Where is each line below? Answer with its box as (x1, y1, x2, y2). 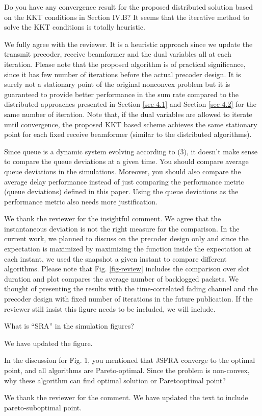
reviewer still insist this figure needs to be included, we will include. (4, 303, 216, 314)
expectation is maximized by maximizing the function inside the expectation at (4, 243, 252, 254)
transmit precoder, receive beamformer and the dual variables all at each (4, 49, 231, 59)
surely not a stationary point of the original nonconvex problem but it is (4, 79, 230, 89)
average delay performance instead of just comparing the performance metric (4, 176, 244, 187)
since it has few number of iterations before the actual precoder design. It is (4, 68, 241, 79)
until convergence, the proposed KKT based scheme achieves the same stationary (4, 119, 257, 129)
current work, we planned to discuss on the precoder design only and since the (4, 233, 249, 244)
